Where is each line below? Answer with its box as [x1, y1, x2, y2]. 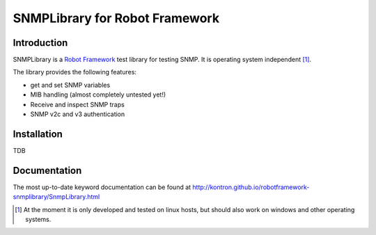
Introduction [13, 37, 68, 49]
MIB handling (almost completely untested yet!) [30, 90, 166, 99]
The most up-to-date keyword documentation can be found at [13, 183, 191, 191]
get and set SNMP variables [30, 81, 111, 89]
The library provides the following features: [13, 68, 137, 76]
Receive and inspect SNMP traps [30, 100, 125, 108]
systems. [25, 216, 52, 223]
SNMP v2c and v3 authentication [30, 110, 125, 118]
